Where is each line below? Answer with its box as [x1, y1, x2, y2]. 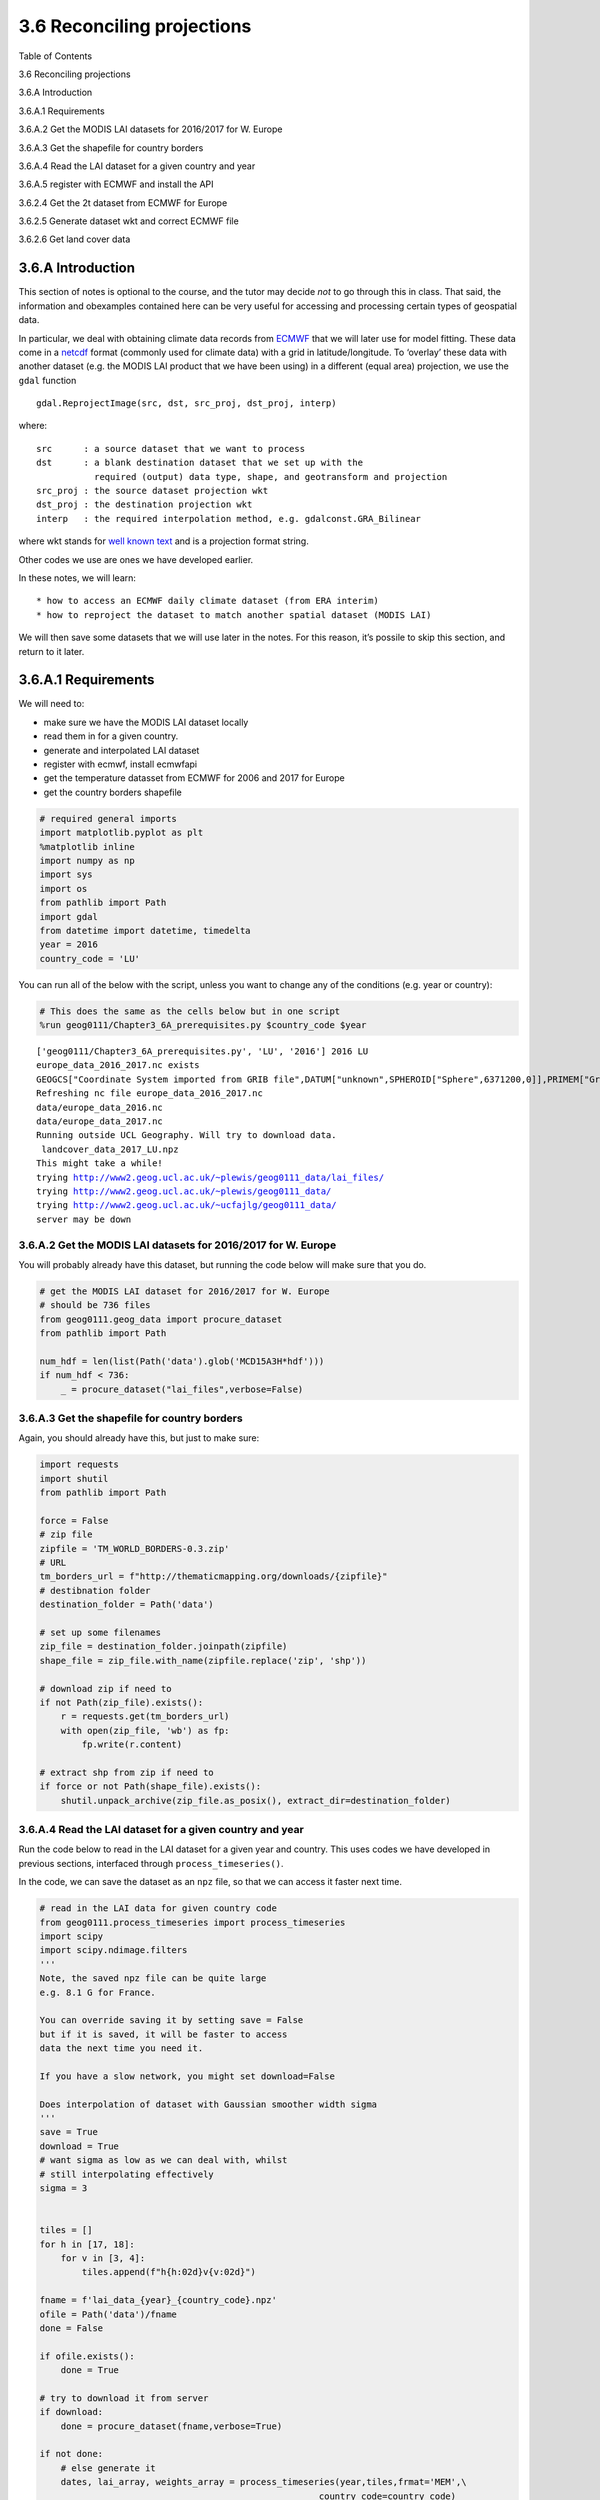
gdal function [18, 374, 77, 386]
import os [39, 883, 88, 894]
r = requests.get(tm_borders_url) [60, 1711, 230, 1722]
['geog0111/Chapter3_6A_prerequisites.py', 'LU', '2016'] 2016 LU [36, 1046, 369, 1057]
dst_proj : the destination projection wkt [36, 499, 253, 510]
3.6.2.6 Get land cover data [18, 233, 131, 245]
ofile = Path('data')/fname [39, 2308, 177, 2320]
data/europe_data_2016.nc [36, 1101, 164, 1113]
